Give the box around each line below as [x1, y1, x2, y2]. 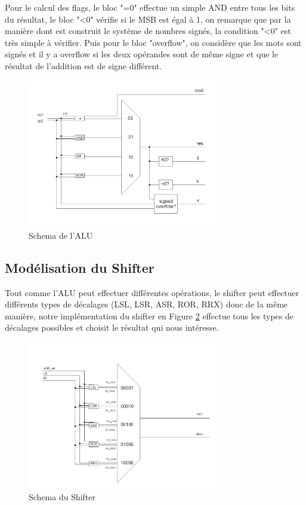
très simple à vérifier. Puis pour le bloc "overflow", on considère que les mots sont [5, 36, 302, 48]
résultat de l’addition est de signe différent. [5, 59, 162, 72]
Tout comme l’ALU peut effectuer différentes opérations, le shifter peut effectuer [5, 286, 299, 298]
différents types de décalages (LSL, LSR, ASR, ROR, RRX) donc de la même [5, 298, 288, 310]
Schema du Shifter [29, 491, 96, 503]
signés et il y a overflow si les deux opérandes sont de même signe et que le [5, 48, 279, 60]
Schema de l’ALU [29, 229, 93, 241]
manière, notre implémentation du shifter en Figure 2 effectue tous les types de [5, 309, 294, 322]
